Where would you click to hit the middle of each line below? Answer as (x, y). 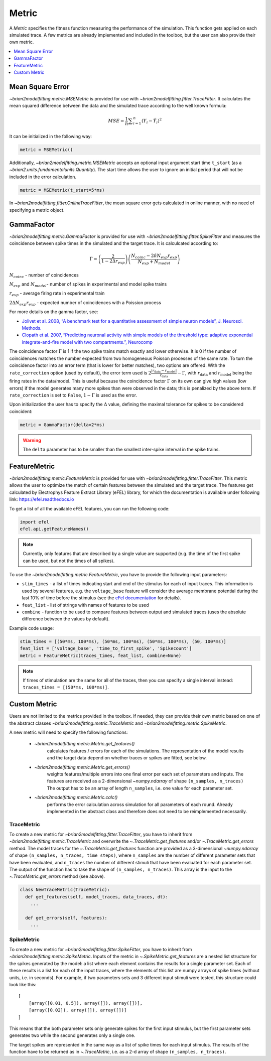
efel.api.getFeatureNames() (54, 529)
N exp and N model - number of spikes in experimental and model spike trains (88, 285)
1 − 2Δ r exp (113, 262)
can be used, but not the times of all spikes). (69, 561)
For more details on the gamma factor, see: (54, 312)
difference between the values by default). (66, 619)
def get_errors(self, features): (66, 918)
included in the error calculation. (43, 177)
